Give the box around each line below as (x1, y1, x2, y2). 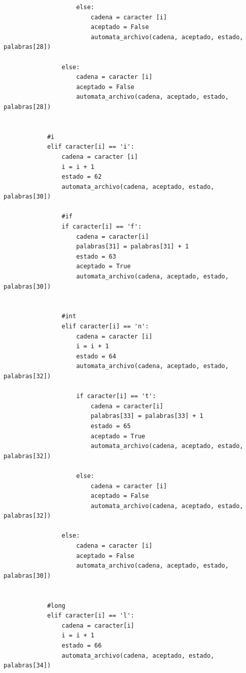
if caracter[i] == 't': (76, 392, 156, 400)
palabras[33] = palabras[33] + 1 (90, 412, 203, 420)
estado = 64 (76, 352, 116, 360)
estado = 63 (76, 253, 116, 260)
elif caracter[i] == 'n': (61, 323, 149, 330)
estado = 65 (90, 422, 131, 430)
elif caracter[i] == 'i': (47, 143, 134, 151)
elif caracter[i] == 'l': (47, 612, 134, 620)
